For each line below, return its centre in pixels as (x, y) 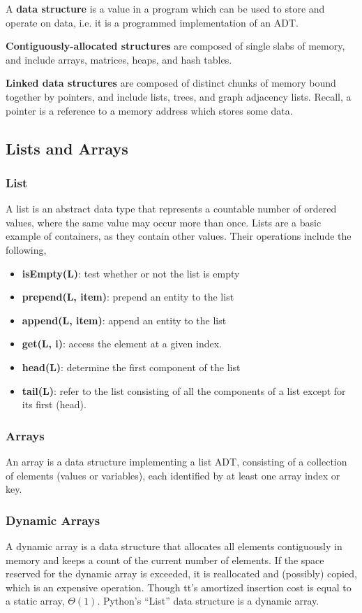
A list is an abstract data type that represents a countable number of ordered (171, 209)
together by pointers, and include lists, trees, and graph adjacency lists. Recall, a (179, 96)
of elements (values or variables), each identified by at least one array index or (173, 475)
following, (26, 249)
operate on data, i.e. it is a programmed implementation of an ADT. (152, 22)
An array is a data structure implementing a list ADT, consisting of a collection (176, 461)
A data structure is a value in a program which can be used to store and (165, 8)
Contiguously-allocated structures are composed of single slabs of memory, (175, 46)
